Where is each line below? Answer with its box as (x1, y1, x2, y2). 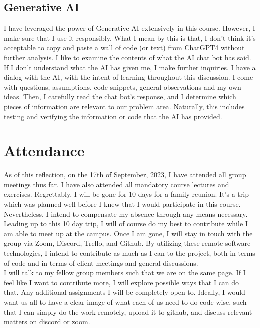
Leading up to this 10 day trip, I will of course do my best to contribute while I (4, 218, 248, 229)
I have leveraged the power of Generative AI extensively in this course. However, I (4, 23, 255, 33)
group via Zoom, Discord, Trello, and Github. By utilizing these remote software (4, 238, 251, 248)
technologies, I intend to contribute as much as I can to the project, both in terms (4, 248, 255, 258)
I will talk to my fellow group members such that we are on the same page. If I (4, 267, 246, 278)
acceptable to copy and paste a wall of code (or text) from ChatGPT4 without (4, 42, 245, 53)
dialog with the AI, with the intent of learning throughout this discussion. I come (4, 72, 253, 82)
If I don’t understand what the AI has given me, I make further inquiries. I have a (4, 62, 256, 72)
